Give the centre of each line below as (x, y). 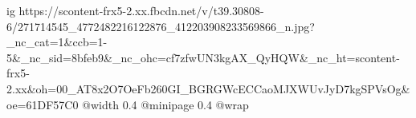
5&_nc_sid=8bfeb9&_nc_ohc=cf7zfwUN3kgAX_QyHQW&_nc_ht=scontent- (203, 57)
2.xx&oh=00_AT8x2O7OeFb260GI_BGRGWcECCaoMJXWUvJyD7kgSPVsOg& (208, 88)
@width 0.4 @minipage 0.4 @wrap (165, 104)
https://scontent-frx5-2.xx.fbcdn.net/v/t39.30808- (141, 10)
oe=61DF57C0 (43, 104)
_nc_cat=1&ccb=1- (57, 42)
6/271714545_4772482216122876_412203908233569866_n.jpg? (161, 26)
